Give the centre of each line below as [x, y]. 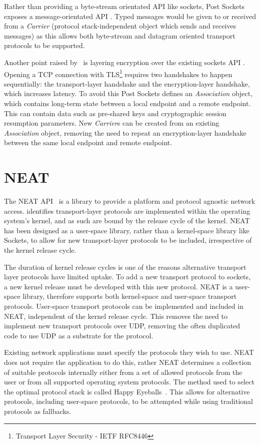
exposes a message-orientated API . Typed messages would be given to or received [130, 16]
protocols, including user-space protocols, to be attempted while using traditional [128, 401]
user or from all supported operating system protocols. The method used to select [129, 382]
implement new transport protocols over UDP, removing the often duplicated [122, 326]
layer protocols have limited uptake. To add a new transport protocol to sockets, [127, 277]
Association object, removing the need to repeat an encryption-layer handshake [125, 132]
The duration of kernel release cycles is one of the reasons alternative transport [125, 267]
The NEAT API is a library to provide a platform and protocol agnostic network [130, 201]
